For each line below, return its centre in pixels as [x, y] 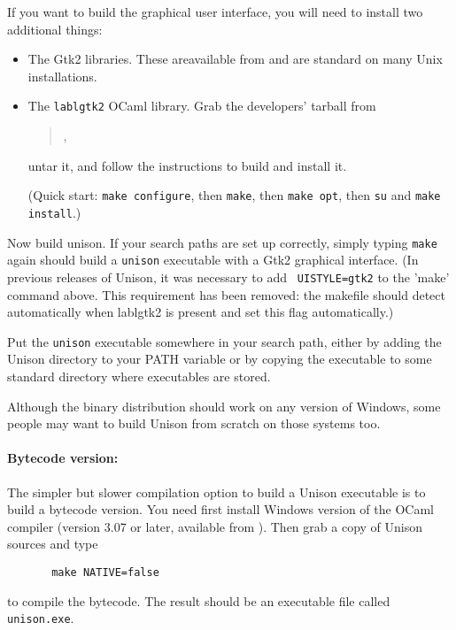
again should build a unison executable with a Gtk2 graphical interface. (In [213, 260]
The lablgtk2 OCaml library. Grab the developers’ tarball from [202, 106]
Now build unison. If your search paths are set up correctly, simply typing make [222, 242]
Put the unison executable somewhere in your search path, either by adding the [224, 341]
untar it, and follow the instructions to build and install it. [187, 165]
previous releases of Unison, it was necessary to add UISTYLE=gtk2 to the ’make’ [228, 277]
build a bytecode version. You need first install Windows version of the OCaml [220, 509]
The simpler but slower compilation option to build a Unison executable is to [216, 492]
